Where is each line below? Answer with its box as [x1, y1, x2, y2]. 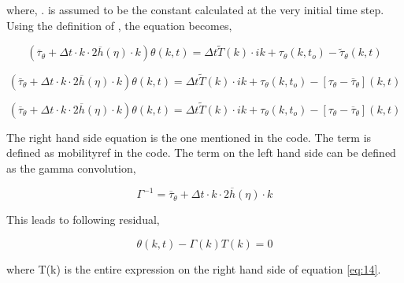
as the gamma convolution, [6, 160, 136, 177]
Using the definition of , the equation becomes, [6, 17, 232, 33]
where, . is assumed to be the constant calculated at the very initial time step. [6, 2, 384, 17]
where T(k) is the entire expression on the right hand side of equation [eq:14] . [6, 260, 381, 277]
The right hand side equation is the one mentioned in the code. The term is [6, 128, 372, 145]
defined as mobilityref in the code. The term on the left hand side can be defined [6, 144, 396, 161]
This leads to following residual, [6, 211, 160, 228]
